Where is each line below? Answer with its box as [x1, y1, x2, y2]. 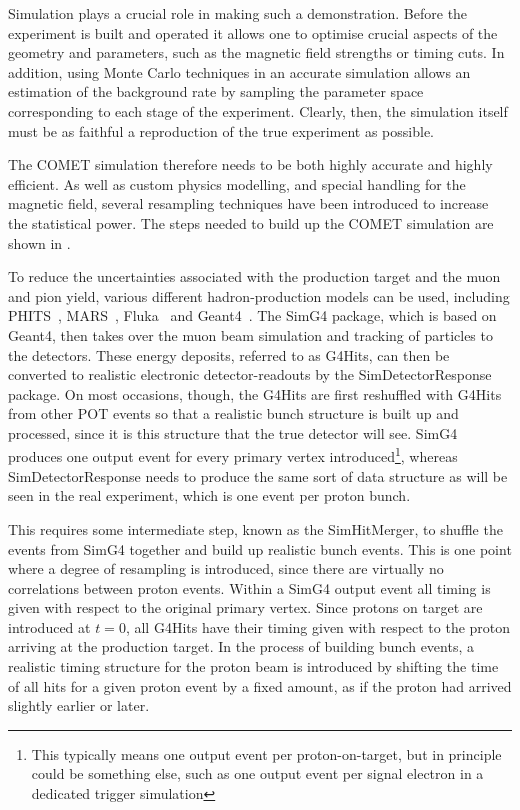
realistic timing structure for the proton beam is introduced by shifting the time [8, 656, 499, 677]
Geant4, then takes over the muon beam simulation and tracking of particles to [8, 324, 493, 345]
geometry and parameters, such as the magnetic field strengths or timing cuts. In [8, 42, 505, 63]
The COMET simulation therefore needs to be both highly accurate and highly [8, 154, 493, 175]
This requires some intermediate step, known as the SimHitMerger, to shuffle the [8, 518, 503, 539]
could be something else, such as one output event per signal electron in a [31, 763, 484, 784]
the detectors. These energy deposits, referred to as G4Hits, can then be [8, 344, 450, 365]
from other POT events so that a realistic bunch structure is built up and [8, 403, 459, 424]
